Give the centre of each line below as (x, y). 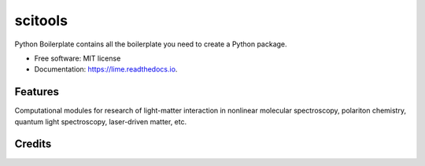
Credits (33, 144)
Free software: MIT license (78, 58)
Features (37, 92)
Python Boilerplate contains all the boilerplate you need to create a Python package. (151, 44)
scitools (41, 20)
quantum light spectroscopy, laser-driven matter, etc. (101, 121)
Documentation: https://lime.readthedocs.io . (106, 69)
